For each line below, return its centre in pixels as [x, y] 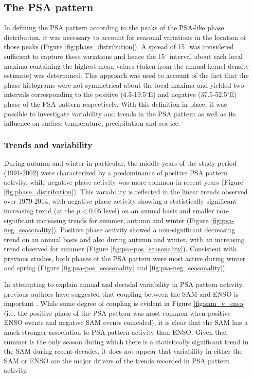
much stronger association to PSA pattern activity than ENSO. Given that [116, 332]
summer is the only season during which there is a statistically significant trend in [126, 341]
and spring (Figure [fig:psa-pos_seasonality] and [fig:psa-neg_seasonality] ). [116, 268]
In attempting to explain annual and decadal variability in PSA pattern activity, [124, 284]
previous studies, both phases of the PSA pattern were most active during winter [125, 258]
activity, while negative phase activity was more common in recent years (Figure [124, 182]
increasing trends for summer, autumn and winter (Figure [122, 220]
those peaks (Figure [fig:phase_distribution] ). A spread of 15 [94, 47]
